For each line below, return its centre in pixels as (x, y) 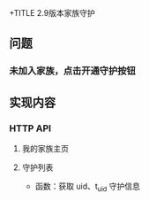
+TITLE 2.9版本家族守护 (52, 13)
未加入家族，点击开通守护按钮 (73, 71)
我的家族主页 (45, 148)
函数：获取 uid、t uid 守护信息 (88, 187)
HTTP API (30, 128)
